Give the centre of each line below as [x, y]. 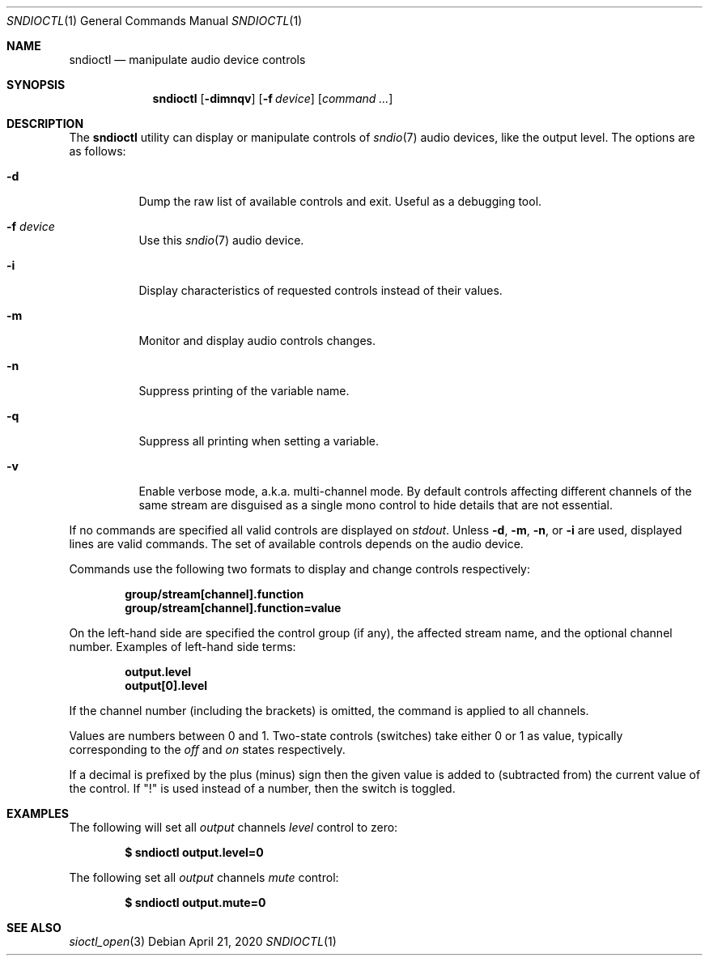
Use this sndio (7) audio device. [221, 240]
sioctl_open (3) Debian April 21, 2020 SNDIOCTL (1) [203, 941]
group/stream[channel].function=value [233, 608]
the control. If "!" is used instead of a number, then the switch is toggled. [262, 788]
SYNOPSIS [36, 85]
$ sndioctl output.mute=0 [195, 902]
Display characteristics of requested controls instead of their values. [321, 290]
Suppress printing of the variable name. [244, 391]
